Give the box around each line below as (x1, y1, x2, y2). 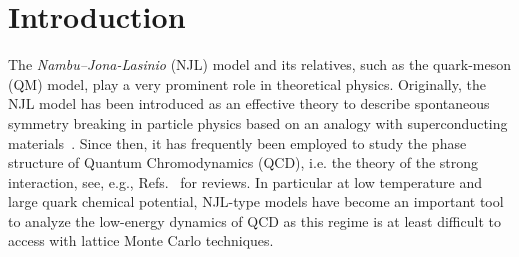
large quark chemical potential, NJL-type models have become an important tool (8, 191, 504, 212)
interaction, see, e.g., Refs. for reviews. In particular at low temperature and (8, 171, 482, 192)
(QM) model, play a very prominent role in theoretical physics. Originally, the (8, 73, 486, 94)
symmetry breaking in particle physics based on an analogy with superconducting (8, 112, 508, 133)
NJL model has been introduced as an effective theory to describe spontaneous (8, 93, 490, 114)
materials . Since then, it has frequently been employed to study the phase (8, 132, 467, 153)
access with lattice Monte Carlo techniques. (8, 230, 274, 251)
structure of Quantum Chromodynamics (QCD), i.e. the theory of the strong (8, 152, 479, 173)
